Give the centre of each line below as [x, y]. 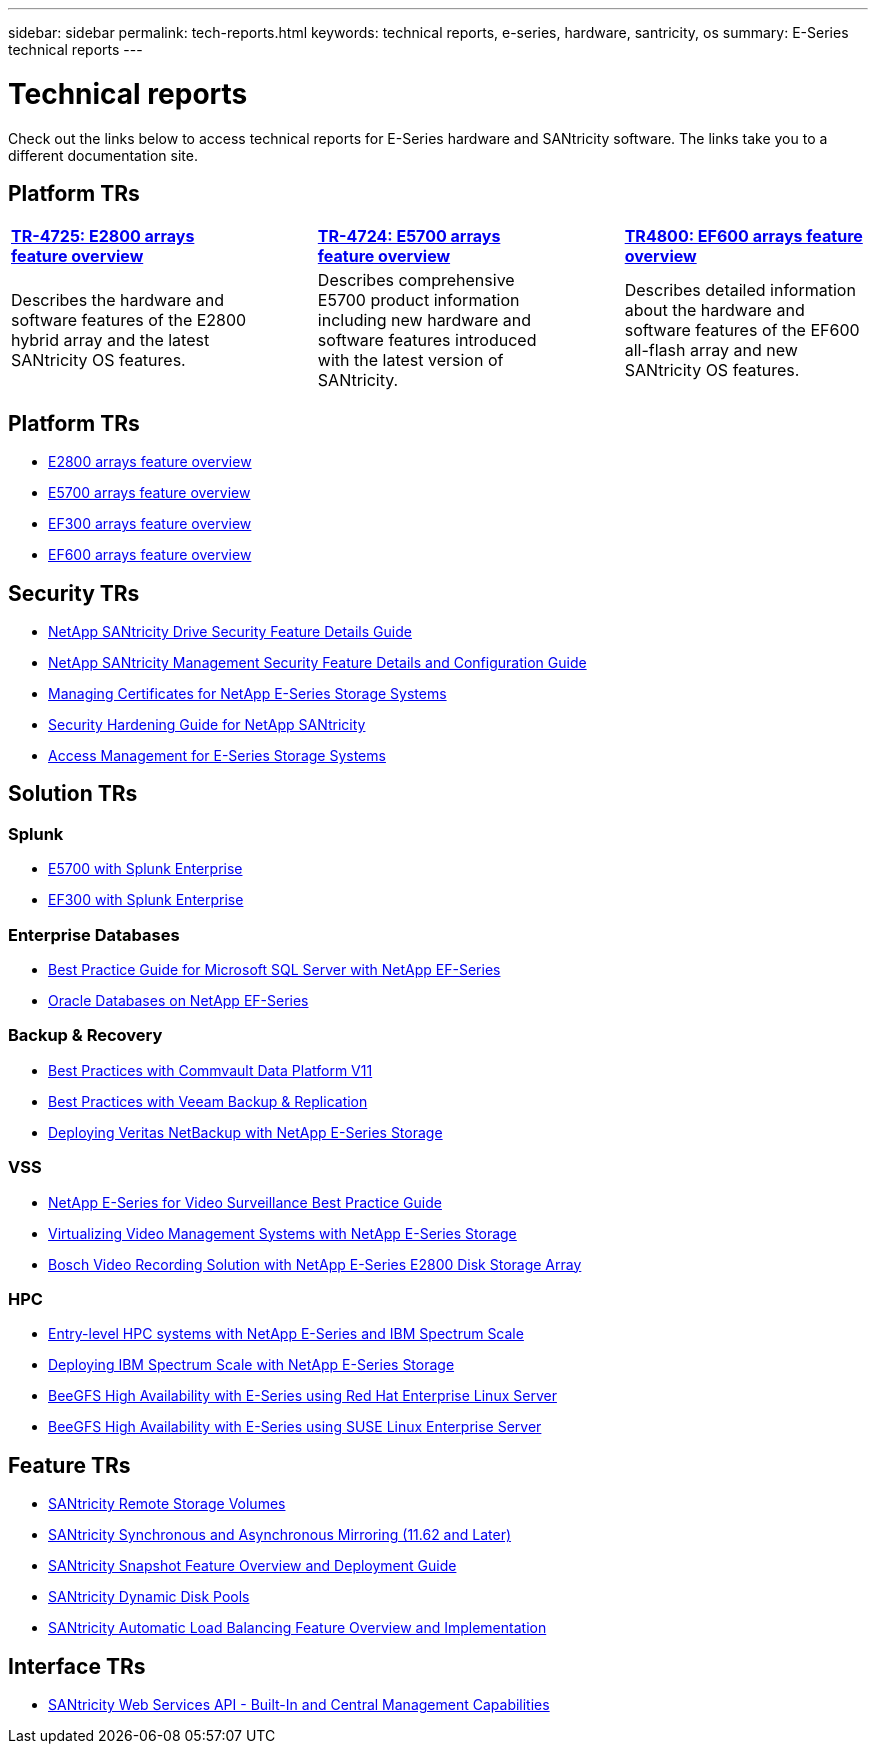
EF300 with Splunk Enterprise [146, 900]
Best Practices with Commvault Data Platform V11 [210, 1070]
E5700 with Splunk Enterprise [145, 869]
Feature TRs [69, 1465]
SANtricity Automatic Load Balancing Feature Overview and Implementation [297, 1628]
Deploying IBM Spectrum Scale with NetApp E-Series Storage [251, 1365]
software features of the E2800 [129, 320]
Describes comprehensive [416, 280]
